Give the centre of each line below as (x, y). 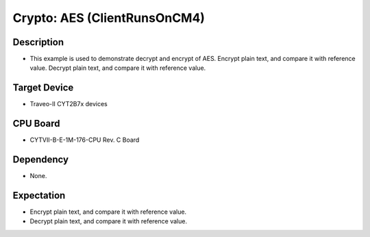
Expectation (39, 195)
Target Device (43, 88)
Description (38, 42)
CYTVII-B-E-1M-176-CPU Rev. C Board (85, 140)
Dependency (40, 160)
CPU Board (36, 124)
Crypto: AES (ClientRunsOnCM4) (109, 18)
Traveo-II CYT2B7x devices (69, 104)
